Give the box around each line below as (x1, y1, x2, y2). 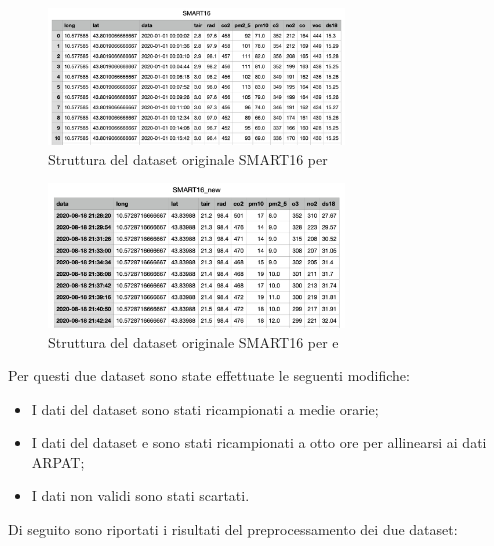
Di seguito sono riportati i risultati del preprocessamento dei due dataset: (8, 519, 458, 540)
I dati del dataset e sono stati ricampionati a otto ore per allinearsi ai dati (31, 432, 487, 453)
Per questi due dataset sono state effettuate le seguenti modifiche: (8, 365, 410, 386)
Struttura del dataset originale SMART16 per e (48, 331, 339, 352)
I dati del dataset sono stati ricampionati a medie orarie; (31, 398, 379, 419)
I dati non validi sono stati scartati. (31, 485, 250, 506)
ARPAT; (31, 451, 85, 472)
